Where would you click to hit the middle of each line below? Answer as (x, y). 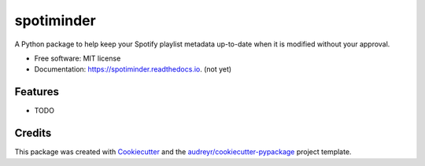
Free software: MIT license (78, 58)
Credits (33, 133)
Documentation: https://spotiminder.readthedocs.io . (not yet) (133, 69)
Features (37, 92)
